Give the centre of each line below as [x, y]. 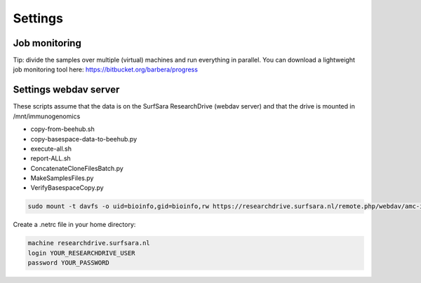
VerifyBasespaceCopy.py [67, 188]
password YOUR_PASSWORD [69, 263]
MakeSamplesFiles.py [62, 178]
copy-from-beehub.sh [62, 129]
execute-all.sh [51, 149]
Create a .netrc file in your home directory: [74, 225]
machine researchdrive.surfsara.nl [89, 243]
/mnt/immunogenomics [47, 116]
